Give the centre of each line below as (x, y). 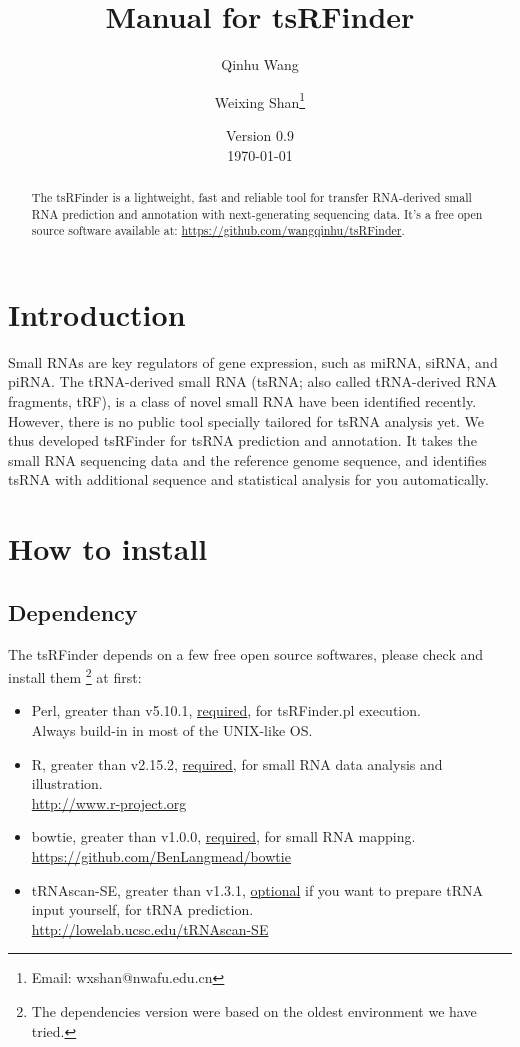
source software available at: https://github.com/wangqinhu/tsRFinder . (218, 230)
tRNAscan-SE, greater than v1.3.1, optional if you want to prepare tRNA (257, 889)
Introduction (97, 313)
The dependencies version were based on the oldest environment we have (254, 1010)
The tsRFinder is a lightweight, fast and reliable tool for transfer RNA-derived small (251, 196)
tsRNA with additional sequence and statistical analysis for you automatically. (248, 479)
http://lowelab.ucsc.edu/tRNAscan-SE (150, 928)
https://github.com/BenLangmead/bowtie (161, 856)
